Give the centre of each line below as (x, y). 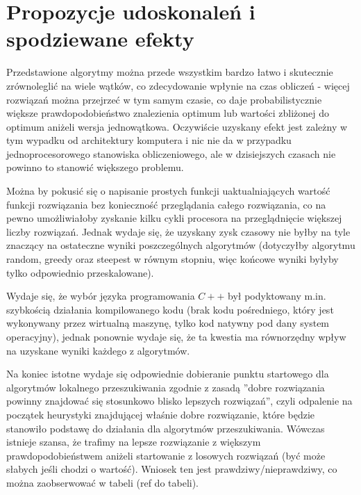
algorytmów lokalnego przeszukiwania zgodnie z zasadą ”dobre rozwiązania (166, 387)
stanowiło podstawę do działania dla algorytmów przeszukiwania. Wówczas (166, 428)
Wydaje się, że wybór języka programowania (101, 296)
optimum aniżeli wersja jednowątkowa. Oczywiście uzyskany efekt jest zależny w (177, 126)
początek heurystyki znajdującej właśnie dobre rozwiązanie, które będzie (161, 414)
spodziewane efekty (100, 39)
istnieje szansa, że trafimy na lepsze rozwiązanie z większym (134, 442)
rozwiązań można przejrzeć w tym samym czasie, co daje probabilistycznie (164, 99)
